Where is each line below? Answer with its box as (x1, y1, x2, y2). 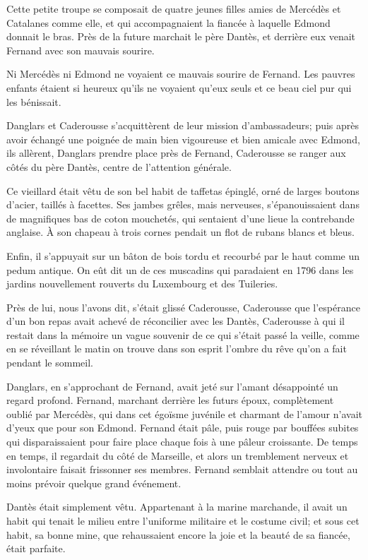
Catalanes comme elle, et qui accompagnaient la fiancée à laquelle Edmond (6, 15, 331, 30)
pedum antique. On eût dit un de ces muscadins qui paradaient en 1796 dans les (6, 262, 354, 277)
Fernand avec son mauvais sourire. (6, 42, 155, 57)
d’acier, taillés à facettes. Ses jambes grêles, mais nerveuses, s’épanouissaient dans (6, 197, 360, 212)
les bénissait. (6, 94, 61, 109)
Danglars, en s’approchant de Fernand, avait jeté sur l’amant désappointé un (6, 379, 338, 393)
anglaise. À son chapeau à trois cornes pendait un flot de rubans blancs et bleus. (6, 225, 355, 239)
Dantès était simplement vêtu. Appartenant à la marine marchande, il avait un (6, 499, 348, 514)
